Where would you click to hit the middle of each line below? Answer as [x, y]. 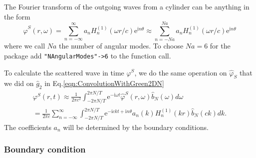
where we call [25, 46]
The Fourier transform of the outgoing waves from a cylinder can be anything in [127, 6]
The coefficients [28, 127]
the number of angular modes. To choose [121, 46]
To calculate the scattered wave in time [64, 72]
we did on [19, 83]
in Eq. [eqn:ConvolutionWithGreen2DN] [104, 83]
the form [17, 16]
